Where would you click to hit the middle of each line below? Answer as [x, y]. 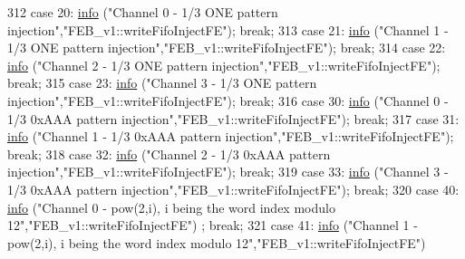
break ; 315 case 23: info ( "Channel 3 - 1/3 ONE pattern [162, 83]
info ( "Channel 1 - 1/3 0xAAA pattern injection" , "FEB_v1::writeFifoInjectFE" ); [231, 136]
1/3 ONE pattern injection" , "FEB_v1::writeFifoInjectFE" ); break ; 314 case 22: [227, 48]
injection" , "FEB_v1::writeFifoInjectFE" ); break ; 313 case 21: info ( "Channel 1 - [228, 29]
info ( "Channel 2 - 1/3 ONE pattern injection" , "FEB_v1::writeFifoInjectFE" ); [224, 65]
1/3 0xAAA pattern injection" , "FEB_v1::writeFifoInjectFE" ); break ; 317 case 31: [233, 118]
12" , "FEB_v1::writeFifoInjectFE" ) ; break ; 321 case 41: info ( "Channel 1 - [213, 225]
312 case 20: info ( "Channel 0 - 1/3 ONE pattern [143, 12]
